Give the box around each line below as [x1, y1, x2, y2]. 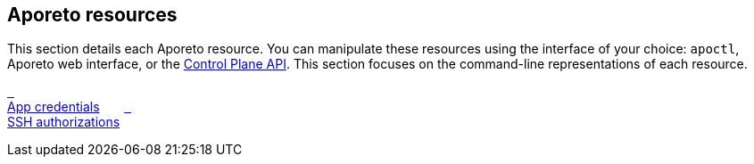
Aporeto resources [7, 4, 178, 26]
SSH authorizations [7, 114, 120, 130]
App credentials [7, 99, 100, 115]
